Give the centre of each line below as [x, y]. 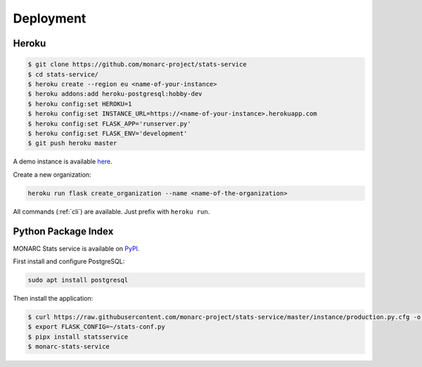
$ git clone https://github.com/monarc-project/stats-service [137, 64]
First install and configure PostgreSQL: [69, 261]
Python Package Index [63, 231]
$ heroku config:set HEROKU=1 [80, 104]
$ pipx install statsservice [78, 337]
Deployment [50, 18]
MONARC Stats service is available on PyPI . [76, 248]
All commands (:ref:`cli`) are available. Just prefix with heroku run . [111, 211]
